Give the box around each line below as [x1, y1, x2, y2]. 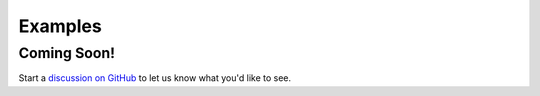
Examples [18, 15, 102, 37]
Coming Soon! [18, 44, 115, 62]
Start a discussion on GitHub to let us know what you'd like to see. [18, 72, 292, 84]
